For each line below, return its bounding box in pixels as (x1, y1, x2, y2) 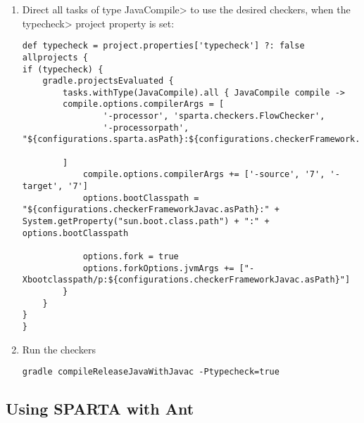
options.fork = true (82, 252, 179, 261)
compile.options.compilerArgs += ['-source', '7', (82, 169, 325, 180)
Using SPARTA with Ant (6, 398, 194, 419)
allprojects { (22, 52, 88, 63)
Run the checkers (22, 341, 96, 356)
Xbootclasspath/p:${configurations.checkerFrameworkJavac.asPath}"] (22, 275, 351, 285)
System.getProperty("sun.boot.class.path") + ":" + (22, 216, 270, 227)
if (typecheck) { (22, 64, 103, 74)
